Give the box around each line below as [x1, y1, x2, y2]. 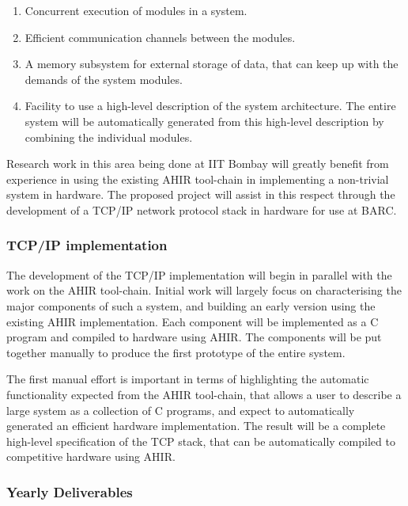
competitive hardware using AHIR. [6, 448, 176, 465]
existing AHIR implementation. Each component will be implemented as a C [6, 313, 379, 329]
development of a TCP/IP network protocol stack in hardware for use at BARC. [6, 201, 397, 218]
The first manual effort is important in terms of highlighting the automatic [6, 371, 369, 387]
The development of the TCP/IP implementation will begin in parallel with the [6, 266, 392, 283]
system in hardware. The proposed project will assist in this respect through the [6, 186, 395, 203]
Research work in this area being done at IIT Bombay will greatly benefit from [6, 155, 389, 172]
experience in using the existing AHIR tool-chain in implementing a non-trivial [6, 170, 389, 187]
